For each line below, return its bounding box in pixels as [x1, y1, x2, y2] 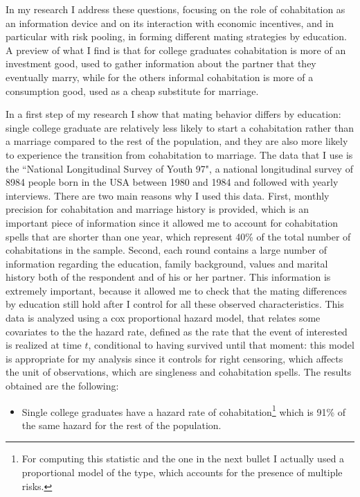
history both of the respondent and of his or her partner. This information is [6, 270, 331, 284]
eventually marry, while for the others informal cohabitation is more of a [6, 69, 314, 84]
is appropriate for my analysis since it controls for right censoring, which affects [6, 351, 343, 365]
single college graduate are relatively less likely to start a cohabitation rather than [6, 120, 354, 134]
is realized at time [6, 338, 82, 352]
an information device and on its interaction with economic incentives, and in [6, 15, 334, 30]
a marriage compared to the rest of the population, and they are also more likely [6, 134, 348, 148]
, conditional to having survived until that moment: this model [88, 338, 354, 352]
